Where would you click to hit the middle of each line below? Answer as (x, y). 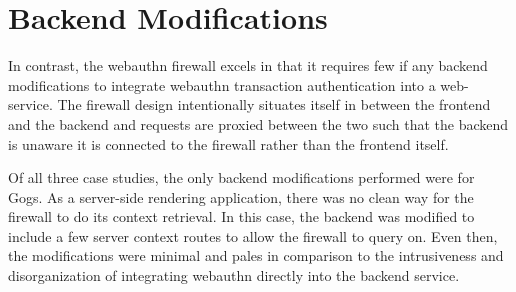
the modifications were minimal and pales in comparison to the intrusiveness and (256, 255)
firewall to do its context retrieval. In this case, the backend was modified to (241, 216)
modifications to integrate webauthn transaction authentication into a (222, 84)
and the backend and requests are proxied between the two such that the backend (258, 123)
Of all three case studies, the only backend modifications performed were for (241, 177)
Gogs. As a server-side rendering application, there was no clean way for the (241, 196)
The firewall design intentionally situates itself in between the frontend (274, 104)
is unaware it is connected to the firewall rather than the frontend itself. (228, 143)
